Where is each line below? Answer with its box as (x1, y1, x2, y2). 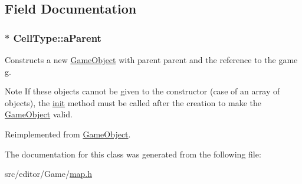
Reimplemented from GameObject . (5, 127, 131, 140)
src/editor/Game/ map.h (5, 167, 93, 180)
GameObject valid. (5, 108, 73, 120)
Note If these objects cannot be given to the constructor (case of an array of (5, 85, 280, 97)
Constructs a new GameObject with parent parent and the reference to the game (5, 54, 298, 65)
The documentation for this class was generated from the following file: (5, 147, 261, 160)
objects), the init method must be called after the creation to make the (5, 96, 261, 109)
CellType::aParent (13, 30, 101, 45)
